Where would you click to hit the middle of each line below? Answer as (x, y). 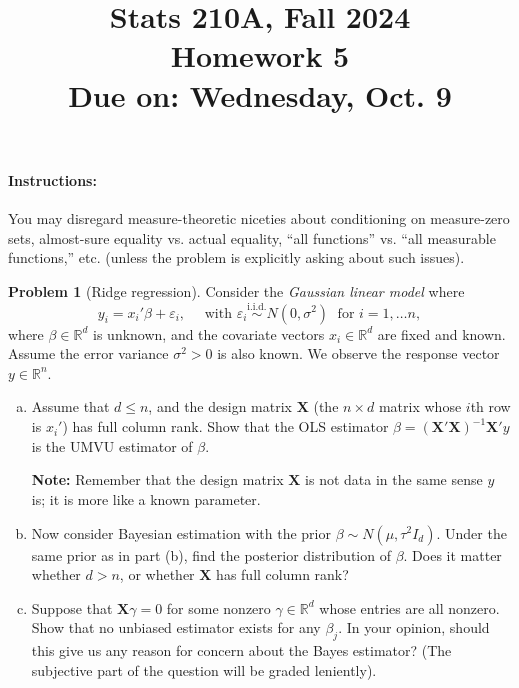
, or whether (157, 574)
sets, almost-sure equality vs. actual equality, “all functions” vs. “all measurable (252, 237)
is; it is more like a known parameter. (146, 498)
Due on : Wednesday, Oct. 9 (260, 94)
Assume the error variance (88, 353)
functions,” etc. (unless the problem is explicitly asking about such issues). (236, 257)
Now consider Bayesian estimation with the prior (181, 532)
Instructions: (52, 179)
